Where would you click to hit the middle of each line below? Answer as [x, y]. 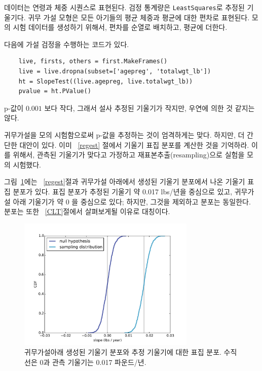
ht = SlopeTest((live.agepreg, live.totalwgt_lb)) [106, 81]
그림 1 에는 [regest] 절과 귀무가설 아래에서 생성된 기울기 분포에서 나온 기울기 [125, 181]
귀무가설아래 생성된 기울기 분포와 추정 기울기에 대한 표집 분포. [123, 352]
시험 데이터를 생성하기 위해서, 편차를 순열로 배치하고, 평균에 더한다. [120, 27]
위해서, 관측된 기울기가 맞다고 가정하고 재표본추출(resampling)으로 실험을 [129, 155]
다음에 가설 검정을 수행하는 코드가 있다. [67, 44]
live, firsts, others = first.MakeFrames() [93, 61]
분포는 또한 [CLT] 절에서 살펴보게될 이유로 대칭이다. [87, 211]
